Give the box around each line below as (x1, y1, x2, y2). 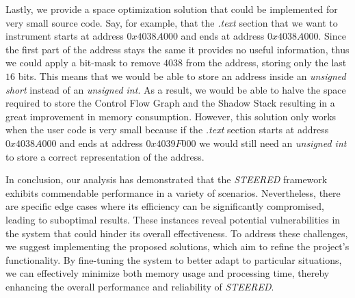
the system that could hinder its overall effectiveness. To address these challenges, (5, 226, 348, 240)
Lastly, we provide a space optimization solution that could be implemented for (5, 2, 338, 16)
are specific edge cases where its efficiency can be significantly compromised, (5, 199, 324, 213)
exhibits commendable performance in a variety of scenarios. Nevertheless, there (5, 185, 341, 200)
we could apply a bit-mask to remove (5, 55, 161, 70)
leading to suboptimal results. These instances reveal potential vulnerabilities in (5, 212, 341, 226)
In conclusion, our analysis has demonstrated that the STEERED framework (5, 172, 328, 187)
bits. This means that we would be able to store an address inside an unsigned (18, 68, 346, 83)
